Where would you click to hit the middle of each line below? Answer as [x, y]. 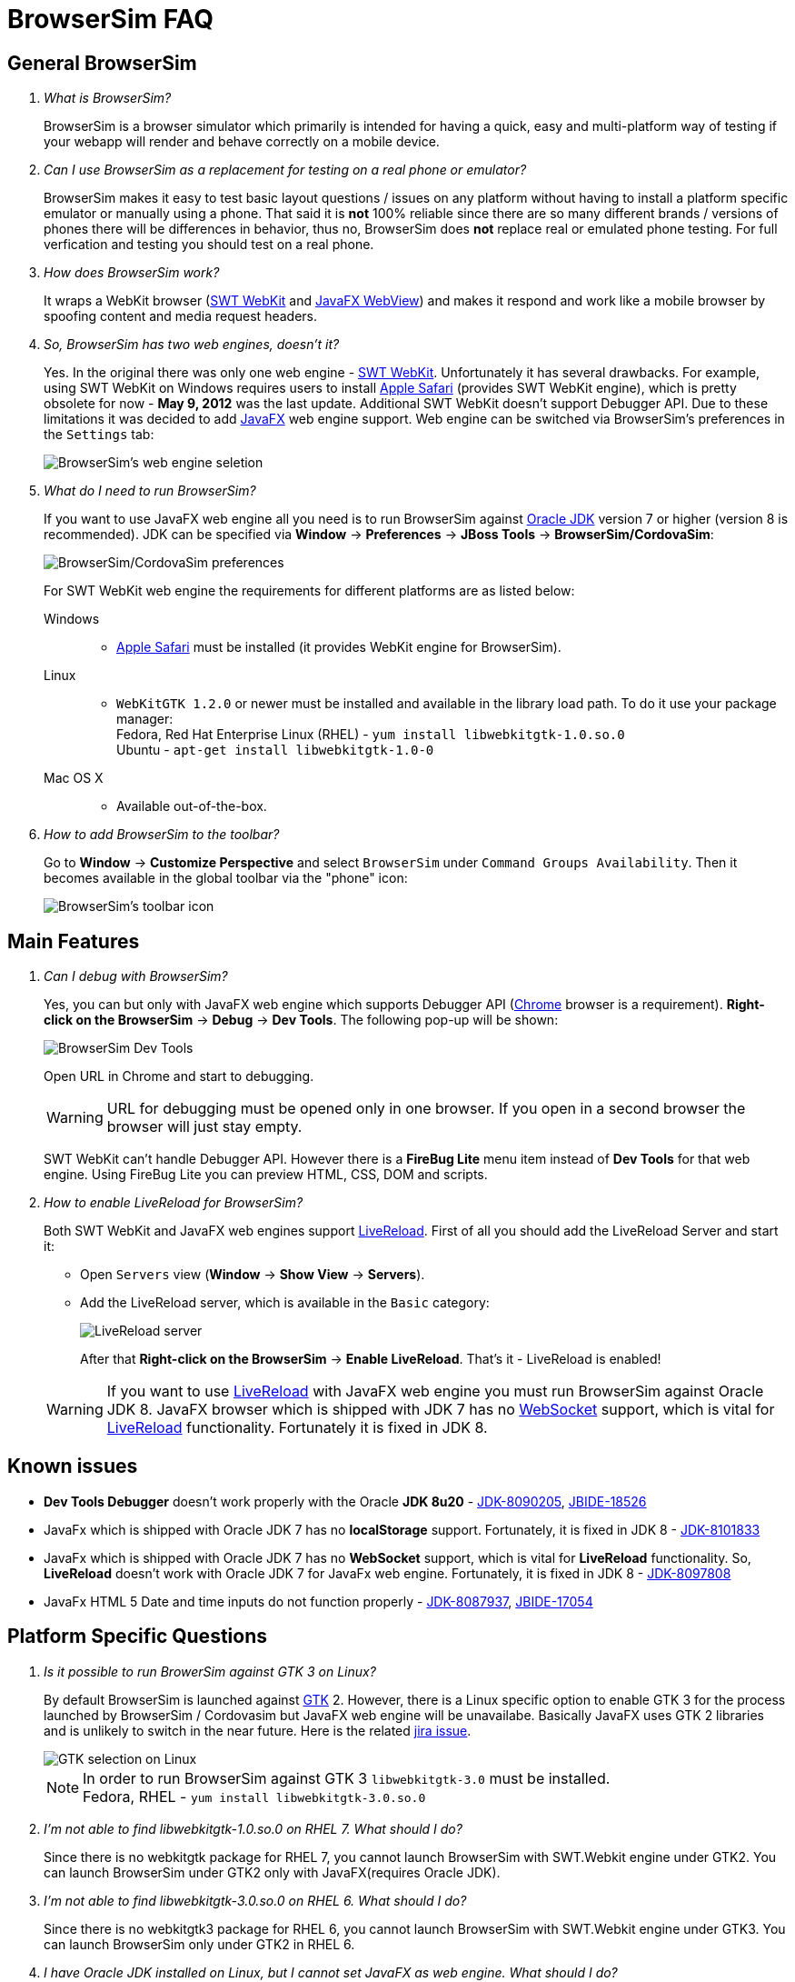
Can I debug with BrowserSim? [136, 976]
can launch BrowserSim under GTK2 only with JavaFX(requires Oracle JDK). [272, 1872]
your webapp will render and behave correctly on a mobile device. [242, 142]
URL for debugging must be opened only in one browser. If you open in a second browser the [426, 1109]
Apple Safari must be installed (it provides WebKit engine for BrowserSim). [339, 647]
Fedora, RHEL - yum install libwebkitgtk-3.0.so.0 [254, 1796]
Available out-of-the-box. [192, 806]
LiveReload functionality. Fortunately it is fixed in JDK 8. [297, 1428]
